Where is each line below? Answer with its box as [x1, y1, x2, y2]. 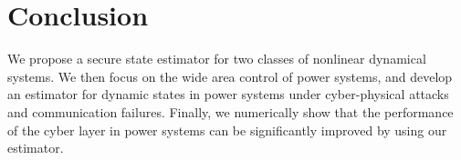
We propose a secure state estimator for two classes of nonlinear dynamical [7, 49, 426, 68]
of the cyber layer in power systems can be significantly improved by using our [7, 120, 447, 139]
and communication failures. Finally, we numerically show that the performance [7, 102, 454, 121]
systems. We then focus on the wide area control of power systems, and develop [7, 66, 453, 85]
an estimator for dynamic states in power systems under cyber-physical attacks [7, 85, 449, 104]
